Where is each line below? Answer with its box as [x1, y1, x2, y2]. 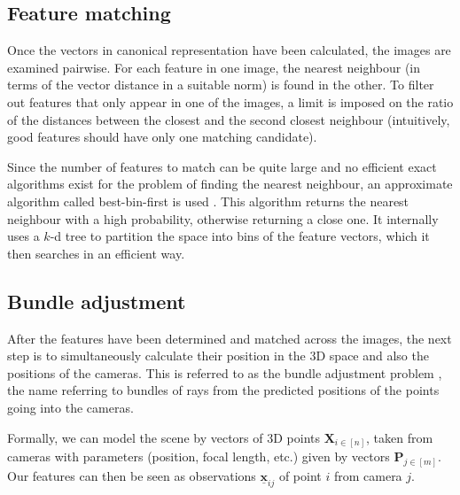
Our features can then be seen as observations [7, 466, 256, 484]
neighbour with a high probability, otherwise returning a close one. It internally [7, 209, 439, 228]
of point [278, 466, 322, 484]
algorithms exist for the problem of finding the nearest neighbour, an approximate [7, 174, 453, 193]
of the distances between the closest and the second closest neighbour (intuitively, [7, 110, 450, 128]
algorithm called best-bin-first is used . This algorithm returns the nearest [7, 191, 409, 210]
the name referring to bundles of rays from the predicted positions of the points [7, 381, 440, 399]
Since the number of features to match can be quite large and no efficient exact [7, 157, 437, 175]
